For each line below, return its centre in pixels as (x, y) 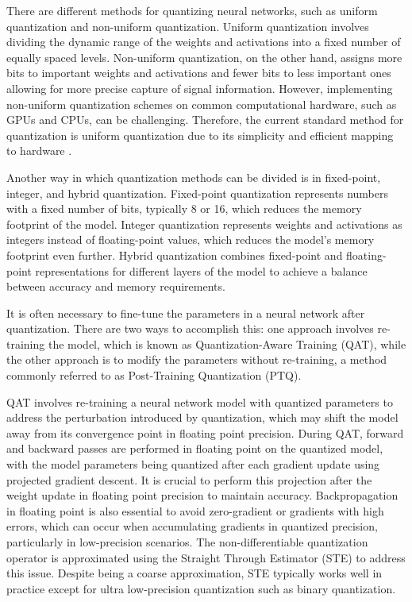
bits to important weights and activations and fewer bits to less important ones (199, 73)
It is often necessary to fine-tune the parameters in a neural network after (186, 313)
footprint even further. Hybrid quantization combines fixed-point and (175, 255)
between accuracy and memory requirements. (116, 286)
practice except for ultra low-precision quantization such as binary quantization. (201, 588)
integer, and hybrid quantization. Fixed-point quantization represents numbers (197, 193)
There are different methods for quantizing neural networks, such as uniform (192, 10)
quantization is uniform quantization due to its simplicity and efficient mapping (200, 135)
